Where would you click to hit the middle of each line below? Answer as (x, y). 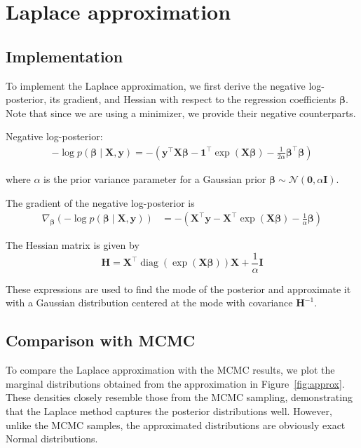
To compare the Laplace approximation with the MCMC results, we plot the (170, 370)
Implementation (64, 56)
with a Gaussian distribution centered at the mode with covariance (149, 303)
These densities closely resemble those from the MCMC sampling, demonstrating (179, 397)
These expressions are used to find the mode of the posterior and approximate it (178, 289)
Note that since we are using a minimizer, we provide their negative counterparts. (181, 113)
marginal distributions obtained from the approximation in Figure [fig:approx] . (175, 383)
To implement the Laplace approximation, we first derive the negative (156, 85)
